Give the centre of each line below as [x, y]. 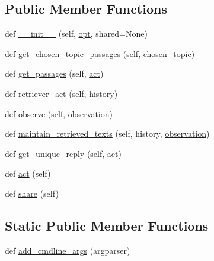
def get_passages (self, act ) [54, 73]
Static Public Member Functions [107, 225]
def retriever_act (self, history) [61, 93]
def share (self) [32, 193]
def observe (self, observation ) [59, 113]
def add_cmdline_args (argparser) [68, 250]
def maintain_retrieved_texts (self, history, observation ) [107, 133]
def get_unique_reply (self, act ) [63, 153]
